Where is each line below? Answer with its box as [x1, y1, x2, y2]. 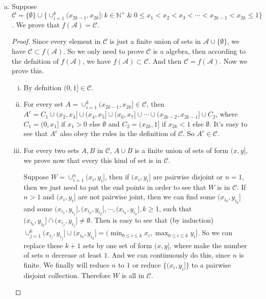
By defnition [23, 82, 62, 92]
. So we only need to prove [63, 46, 144, 56]
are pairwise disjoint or [153, 171, 223, 182]
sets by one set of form [83, 240, 152, 250]
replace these [23, 240, 63, 250]
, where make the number [169, 240, 247, 250]
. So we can [197, 227, 233, 238]
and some [23, 203, 53, 213]
